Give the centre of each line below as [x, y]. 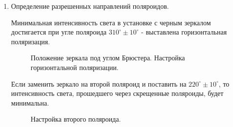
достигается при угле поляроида [59, 32]
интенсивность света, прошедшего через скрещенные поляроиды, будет [117, 93]
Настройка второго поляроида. [76, 119]
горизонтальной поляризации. [74, 67]
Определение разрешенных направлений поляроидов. [90, 6]
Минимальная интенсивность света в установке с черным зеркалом [111, 22]
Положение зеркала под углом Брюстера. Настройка [108, 58]
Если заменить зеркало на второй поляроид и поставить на [99, 83]
